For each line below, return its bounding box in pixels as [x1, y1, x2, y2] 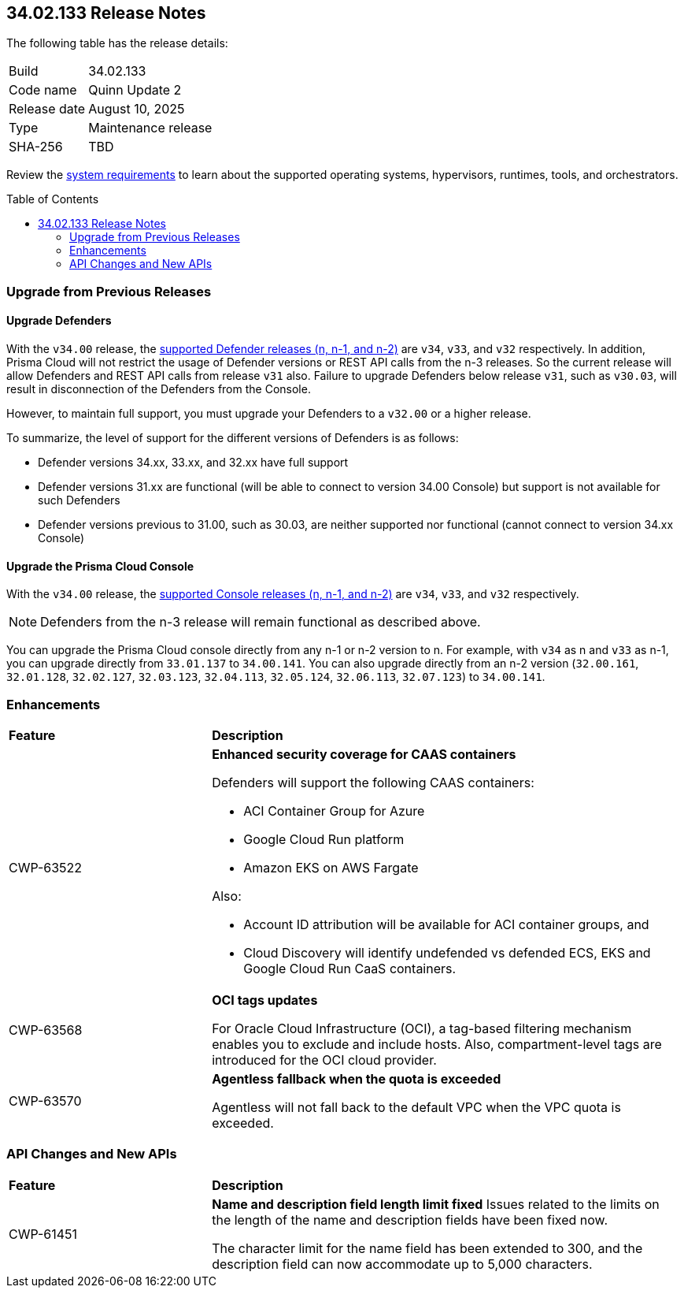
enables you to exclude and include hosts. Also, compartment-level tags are [212, 1036, 662, 1052]
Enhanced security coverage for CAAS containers [212, 746, 516, 762]
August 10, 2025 [88, 101, 185, 117]
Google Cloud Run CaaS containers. [243, 960, 457, 976]
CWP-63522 [9, 859, 83, 876]
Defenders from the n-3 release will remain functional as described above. [40, 614, 481, 630]
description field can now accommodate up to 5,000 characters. [212, 1255, 593, 1272]
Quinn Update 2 [88, 82, 182, 99]
